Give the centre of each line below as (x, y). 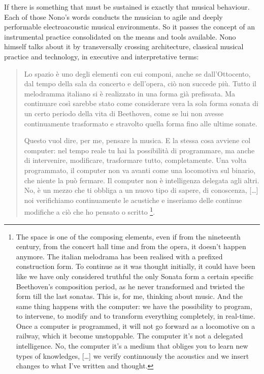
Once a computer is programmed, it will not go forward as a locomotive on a (136, 326)
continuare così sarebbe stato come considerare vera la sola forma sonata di (141, 103)
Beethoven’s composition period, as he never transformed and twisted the (130, 286)
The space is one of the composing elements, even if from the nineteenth (128, 236)
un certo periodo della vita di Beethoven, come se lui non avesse (124, 113)
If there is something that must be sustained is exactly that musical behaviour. (127, 7)
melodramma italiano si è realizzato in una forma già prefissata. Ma (130, 93)
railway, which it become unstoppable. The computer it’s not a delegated (129, 336)
